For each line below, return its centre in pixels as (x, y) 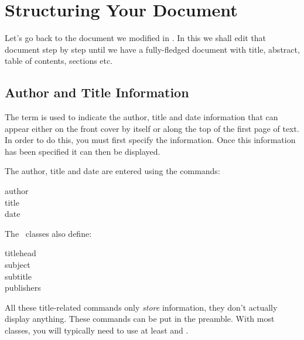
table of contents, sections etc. (59, 61)
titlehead (21, 253)
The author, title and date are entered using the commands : (112, 171)
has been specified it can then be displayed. (83, 151)
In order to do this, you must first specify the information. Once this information (150, 140)
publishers (23, 288)
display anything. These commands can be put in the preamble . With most (140, 319)
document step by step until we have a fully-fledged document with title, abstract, (152, 49)
